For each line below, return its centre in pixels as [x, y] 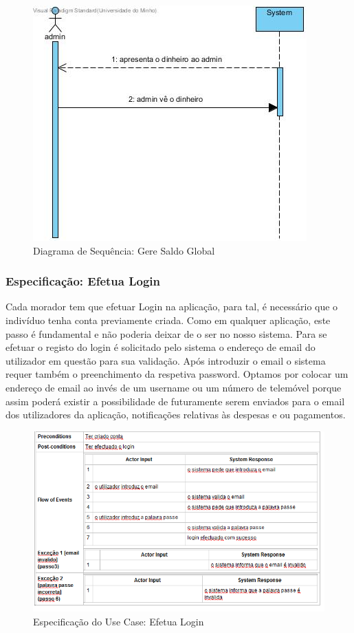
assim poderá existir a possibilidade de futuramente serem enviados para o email [175, 401]
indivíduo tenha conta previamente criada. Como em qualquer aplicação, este [168, 320]
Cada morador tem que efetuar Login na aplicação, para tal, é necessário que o [172, 307]
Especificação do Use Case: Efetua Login [119, 621]
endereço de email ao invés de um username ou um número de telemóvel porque [174, 387]
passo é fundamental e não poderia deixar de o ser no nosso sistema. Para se [166, 333]
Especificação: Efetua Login [83, 281]
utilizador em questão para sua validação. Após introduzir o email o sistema [166, 360]
